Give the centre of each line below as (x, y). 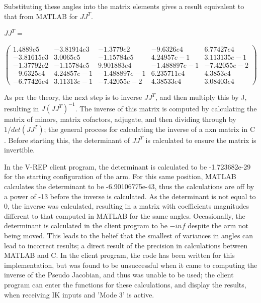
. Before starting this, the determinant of (67, 140)
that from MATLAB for (41, 16)
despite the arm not (218, 225)
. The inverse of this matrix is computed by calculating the (166, 108)
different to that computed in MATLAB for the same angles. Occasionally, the (125, 215)
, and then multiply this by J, (201, 97)
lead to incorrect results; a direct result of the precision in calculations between (126, 245)
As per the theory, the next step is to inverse (73, 97)
